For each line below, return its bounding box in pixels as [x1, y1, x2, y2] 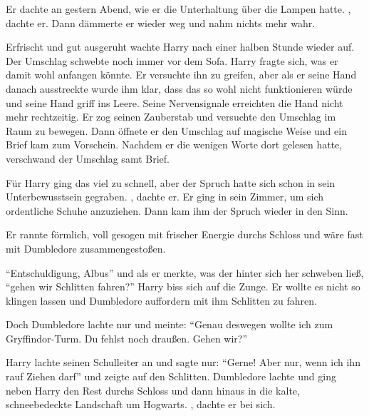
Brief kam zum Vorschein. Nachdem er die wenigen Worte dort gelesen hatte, [6, 137, 343, 152]
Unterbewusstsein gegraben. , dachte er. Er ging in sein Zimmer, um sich [6, 189, 324, 204]
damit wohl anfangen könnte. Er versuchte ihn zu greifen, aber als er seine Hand [6, 67, 357, 82]
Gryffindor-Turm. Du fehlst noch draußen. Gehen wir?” [6, 330, 248, 345]
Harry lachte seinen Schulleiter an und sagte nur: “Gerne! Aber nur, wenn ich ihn [6, 355, 360, 370]
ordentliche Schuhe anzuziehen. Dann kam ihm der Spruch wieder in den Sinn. [6, 203, 348, 218]
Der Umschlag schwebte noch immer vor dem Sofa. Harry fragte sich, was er [6, 53, 338, 68]
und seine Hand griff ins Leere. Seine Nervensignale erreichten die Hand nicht [6, 95, 343, 110]
